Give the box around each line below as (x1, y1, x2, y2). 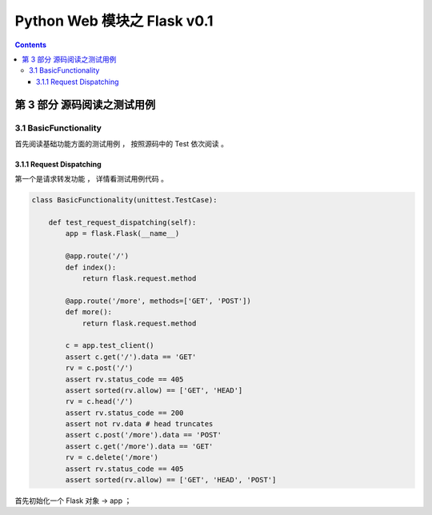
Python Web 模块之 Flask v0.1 (14, 12, 214, 30)
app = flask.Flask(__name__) (65, 229, 180, 238)
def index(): (65, 262, 117, 272)
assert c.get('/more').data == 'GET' (65, 441, 214, 451)
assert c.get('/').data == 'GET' (65, 352, 197, 361)
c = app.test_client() (65, 341, 155, 350)
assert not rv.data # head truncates (65, 420, 214, 429)
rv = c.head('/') (65, 397, 134, 406)
